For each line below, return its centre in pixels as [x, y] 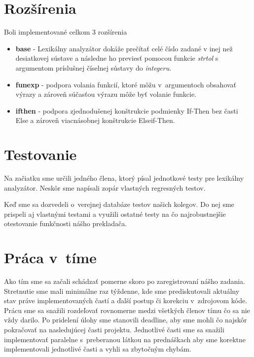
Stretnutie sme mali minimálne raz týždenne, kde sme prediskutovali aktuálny [122, 291]
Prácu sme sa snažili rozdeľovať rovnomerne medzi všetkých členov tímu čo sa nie [127, 310]
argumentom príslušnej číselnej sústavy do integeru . [93, 67]
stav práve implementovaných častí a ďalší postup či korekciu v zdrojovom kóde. [126, 300]
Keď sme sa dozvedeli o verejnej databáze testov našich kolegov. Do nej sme [119, 204]
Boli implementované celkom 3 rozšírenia [66, 32]
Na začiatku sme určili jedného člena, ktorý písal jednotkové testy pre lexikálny [124, 178]
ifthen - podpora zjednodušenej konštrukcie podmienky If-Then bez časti [127, 110]
